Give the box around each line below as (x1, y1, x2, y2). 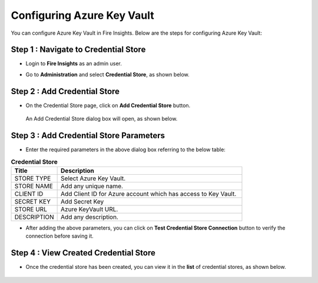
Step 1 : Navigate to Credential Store (11, 45, 146, 55)
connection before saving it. (25, 232, 94, 239)
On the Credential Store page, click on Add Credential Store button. (25, 102, 191, 109)
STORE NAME (14, 182, 53, 190)
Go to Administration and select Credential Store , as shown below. (25, 71, 190, 78)
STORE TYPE (14, 174, 51, 182)
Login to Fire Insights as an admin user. (25, 60, 122, 67)
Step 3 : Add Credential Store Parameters (11, 130, 165, 141)
